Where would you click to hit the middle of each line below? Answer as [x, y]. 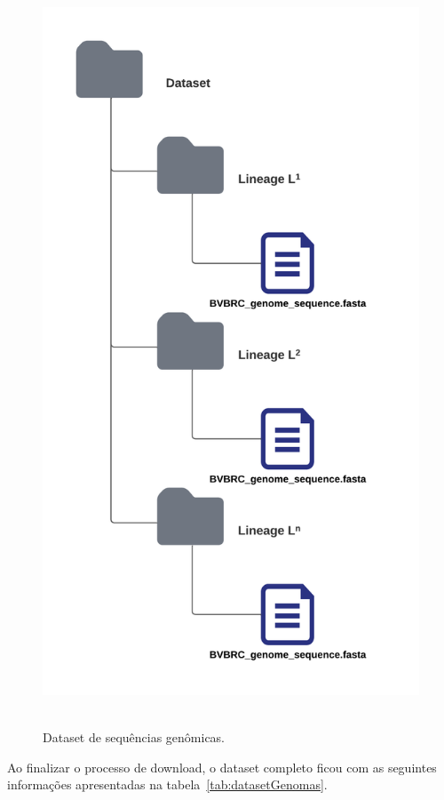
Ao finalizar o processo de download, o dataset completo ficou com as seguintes [222, 767]
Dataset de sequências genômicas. [134, 737]
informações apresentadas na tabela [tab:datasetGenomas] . [167, 784]
